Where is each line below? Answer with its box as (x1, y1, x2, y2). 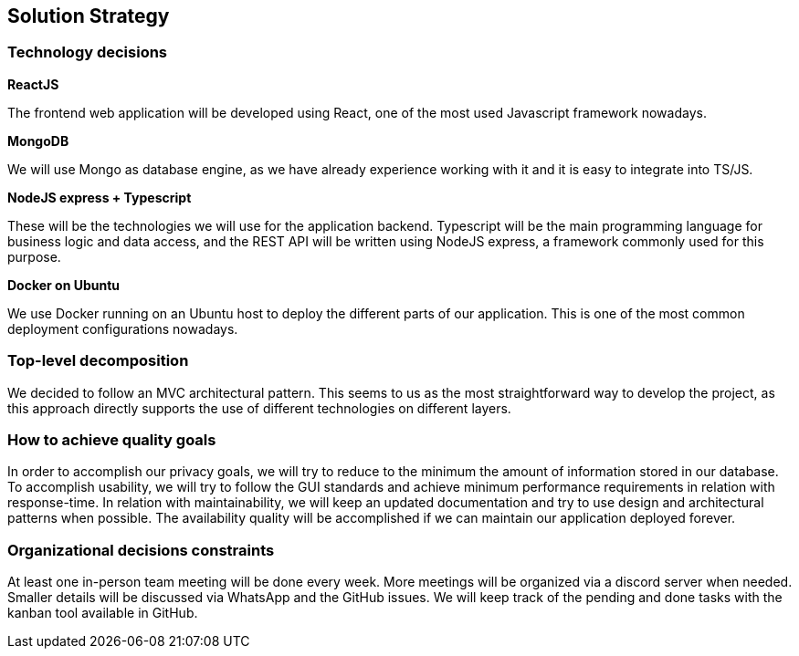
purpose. (7, 248, 61, 265)
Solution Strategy (7, 5, 170, 27)
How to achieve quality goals (7, 430, 216, 449)
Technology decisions (7, 43, 168, 62)
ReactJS (7, 76, 59, 92)
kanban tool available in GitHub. (7, 605, 198, 621)
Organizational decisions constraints (7, 540, 275, 559)
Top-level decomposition (7, 351, 189, 370)
